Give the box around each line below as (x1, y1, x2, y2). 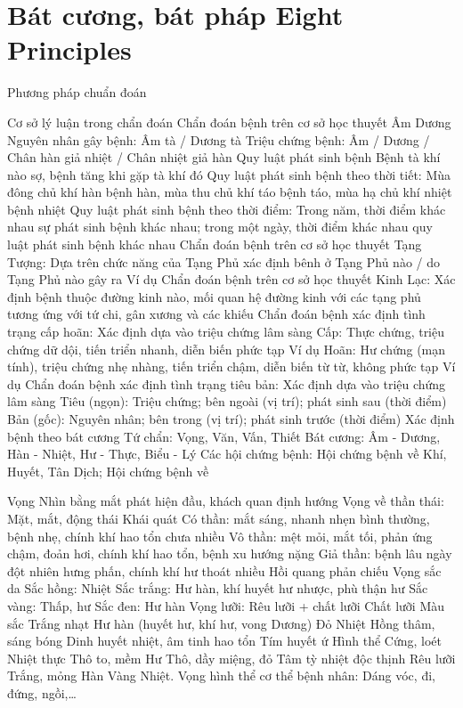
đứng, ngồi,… (7, 683, 77, 702)
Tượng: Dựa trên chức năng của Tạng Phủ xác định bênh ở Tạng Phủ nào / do (7, 252, 441, 271)
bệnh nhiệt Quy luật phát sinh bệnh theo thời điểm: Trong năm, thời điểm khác (7, 199, 446, 218)
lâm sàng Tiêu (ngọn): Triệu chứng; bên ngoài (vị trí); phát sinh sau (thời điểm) (7, 392, 447, 411)
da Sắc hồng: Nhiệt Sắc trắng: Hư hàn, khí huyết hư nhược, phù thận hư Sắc (7, 579, 428, 598)
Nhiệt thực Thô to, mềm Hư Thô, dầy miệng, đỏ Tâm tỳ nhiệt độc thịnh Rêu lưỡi (7, 648, 456, 667)
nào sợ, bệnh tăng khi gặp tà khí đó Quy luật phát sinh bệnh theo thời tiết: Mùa (7, 165, 451, 183)
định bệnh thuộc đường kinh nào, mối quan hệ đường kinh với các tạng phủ (7, 287, 421, 305)
